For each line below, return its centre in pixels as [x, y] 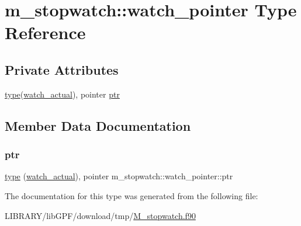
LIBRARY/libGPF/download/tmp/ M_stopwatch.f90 [100, 215]
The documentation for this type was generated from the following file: [132, 195]
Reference [45, 32]
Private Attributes [62, 69]
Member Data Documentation [98, 125]
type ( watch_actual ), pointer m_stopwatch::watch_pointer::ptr [119, 176]
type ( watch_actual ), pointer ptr [62, 94]
